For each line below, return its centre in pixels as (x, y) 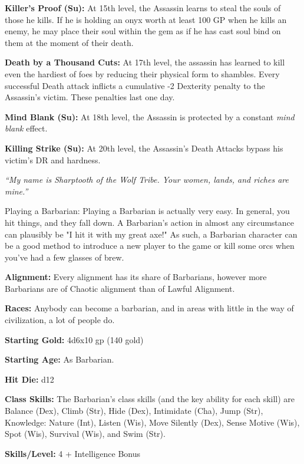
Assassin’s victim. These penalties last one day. (90, 97)
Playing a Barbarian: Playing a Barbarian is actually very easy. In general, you (147, 211)
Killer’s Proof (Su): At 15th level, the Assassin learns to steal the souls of (143, 8)
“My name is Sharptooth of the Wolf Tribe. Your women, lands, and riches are (147, 180)
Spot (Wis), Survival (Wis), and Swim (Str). (85, 434)
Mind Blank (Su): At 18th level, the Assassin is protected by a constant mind (150, 116)
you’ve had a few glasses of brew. (65, 257)
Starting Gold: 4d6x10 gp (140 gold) (74, 339)
